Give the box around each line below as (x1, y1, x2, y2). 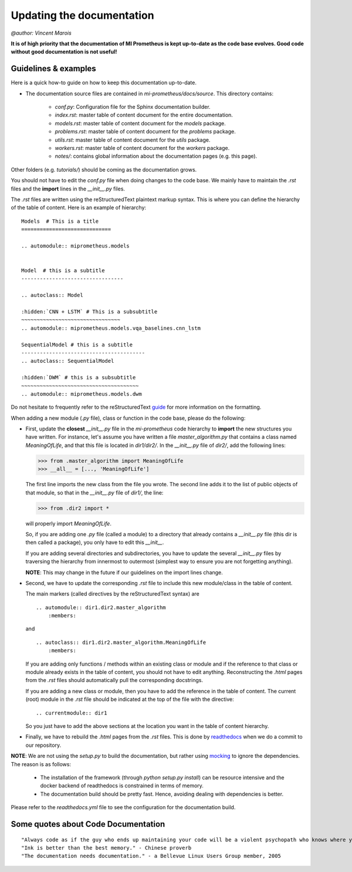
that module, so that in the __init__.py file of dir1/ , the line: (25, 489, 164, 496)
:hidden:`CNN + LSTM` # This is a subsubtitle (21, 309, 158, 315)
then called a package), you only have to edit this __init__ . (25, 539, 164, 546)
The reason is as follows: (11, 760, 72, 767)
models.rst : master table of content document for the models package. (55, 119, 226, 126)
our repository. (25, 741, 62, 749)
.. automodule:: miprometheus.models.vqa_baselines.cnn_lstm (21, 325, 201, 332)
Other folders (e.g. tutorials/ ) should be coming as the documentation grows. (11, 166, 197, 173)
